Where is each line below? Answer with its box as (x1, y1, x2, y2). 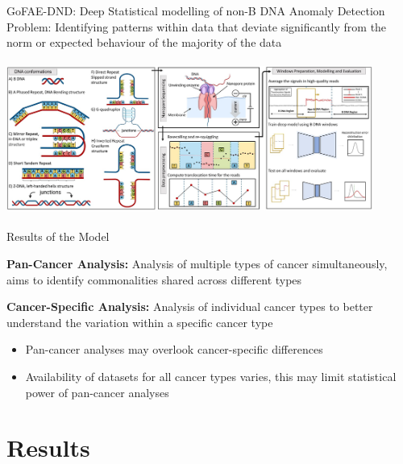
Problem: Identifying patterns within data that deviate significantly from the (6, 18, 387, 35)
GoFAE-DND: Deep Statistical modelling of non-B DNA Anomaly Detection (6, 2, 385, 19)
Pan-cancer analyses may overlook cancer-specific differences (25, 341, 323, 358)
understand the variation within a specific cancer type (6, 313, 273, 330)
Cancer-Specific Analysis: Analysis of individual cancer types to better (6, 298, 373, 315)
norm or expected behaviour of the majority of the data (6, 34, 282, 51)
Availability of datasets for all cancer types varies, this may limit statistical (25, 367, 397, 384)
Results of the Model (6, 228, 110, 245)
